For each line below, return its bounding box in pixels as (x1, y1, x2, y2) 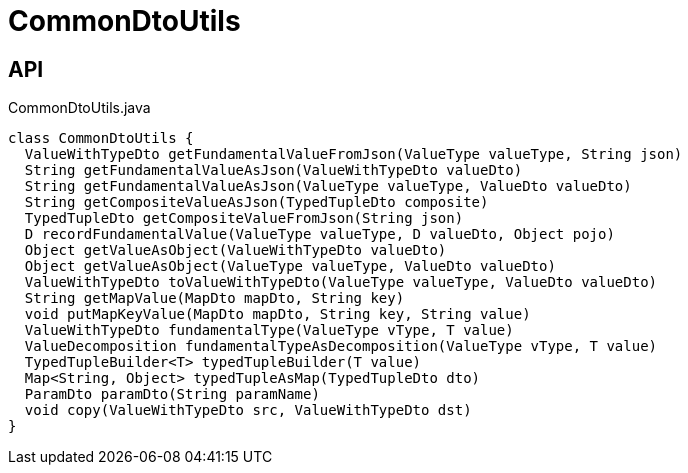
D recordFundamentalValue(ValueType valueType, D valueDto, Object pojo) (24, 226, 615, 243)
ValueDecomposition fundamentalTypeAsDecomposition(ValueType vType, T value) (24, 338, 658, 355)
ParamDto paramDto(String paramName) (24, 386, 320, 403)
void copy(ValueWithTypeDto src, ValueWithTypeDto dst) (24, 402, 472, 419)
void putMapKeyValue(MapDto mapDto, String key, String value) (24, 306, 531, 323)
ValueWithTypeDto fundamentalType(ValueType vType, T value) (24, 322, 514, 339)
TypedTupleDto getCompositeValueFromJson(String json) (24, 210, 464, 227)
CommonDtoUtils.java (8, 99, 151, 117)
